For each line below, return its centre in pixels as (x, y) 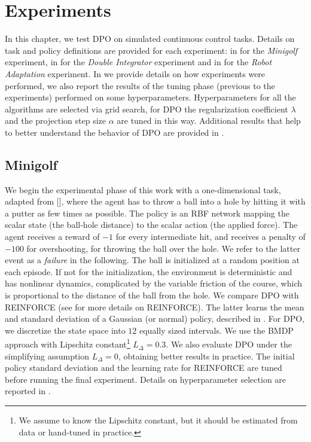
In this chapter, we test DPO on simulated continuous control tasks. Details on (150, 39)
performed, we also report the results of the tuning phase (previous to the (140, 85)
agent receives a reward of (52, 237)
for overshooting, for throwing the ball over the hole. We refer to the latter (163, 248)
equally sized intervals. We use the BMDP (216, 330)
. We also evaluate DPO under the (229, 344)
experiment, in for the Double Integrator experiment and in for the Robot (138, 62)
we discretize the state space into (65, 330)
